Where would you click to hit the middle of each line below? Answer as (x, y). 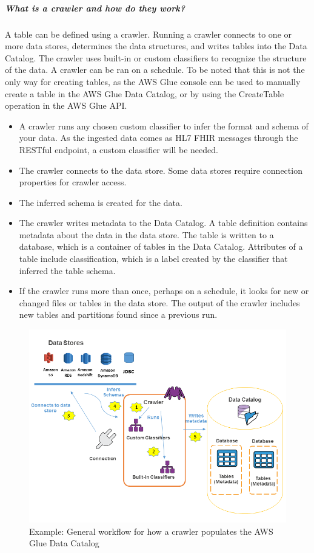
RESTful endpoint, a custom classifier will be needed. (119, 149)
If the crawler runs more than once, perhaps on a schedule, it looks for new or (164, 291)
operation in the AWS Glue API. (66, 105)
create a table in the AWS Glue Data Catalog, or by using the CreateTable (145, 93)
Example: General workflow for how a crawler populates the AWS (151, 531)
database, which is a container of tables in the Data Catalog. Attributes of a (161, 246)
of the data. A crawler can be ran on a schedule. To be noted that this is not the (155, 70)
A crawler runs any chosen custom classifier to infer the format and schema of (164, 125)
